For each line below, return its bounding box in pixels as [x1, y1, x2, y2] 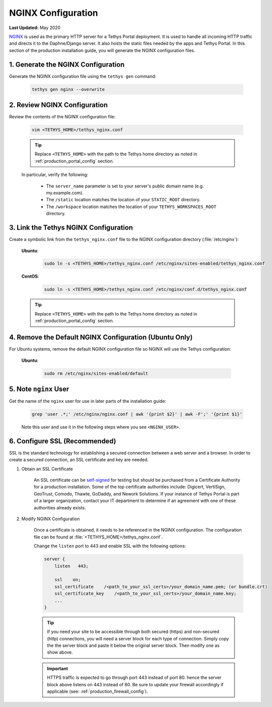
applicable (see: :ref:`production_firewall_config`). [47, 688, 148, 694]
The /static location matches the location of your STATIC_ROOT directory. [46, 197, 201, 203]
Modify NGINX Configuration [21, 516, 80, 522]
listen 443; [54, 563, 89, 569]
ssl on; [54, 577, 81, 583]
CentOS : [21, 274, 39, 280]
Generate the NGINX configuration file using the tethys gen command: [9, 73, 157, 79]
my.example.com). [46, 190, 84, 196]
